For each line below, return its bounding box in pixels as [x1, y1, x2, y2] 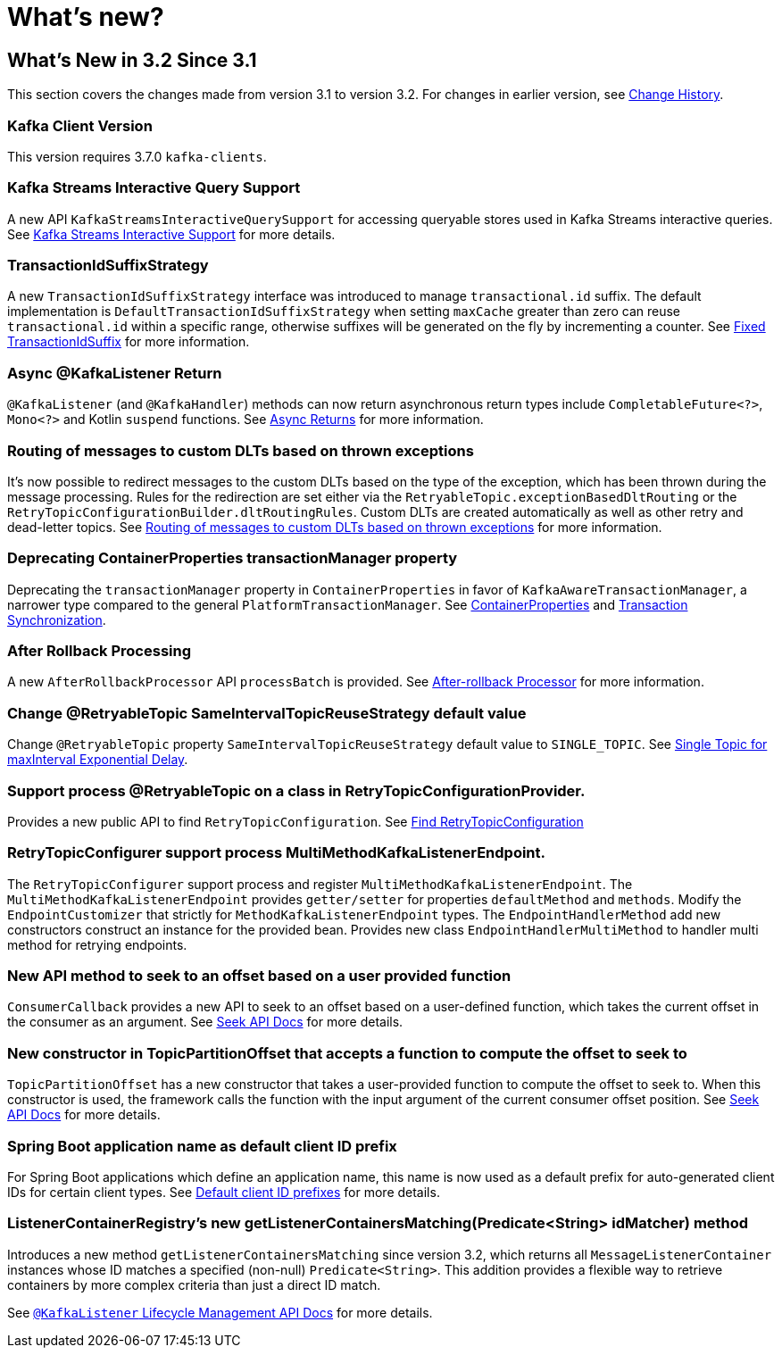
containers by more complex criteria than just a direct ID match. [7, 1276, 381, 1293]
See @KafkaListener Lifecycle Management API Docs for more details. [7, 1304, 433, 1320]
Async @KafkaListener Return [7, 363, 222, 382]
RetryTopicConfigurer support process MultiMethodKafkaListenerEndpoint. [7, 844, 545, 862]
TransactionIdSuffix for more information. [7, 334, 250, 350]
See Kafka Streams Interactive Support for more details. [7, 226, 336, 242]
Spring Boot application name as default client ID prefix [7, 1136, 397, 1155]
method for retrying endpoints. [7, 936, 187, 952]
